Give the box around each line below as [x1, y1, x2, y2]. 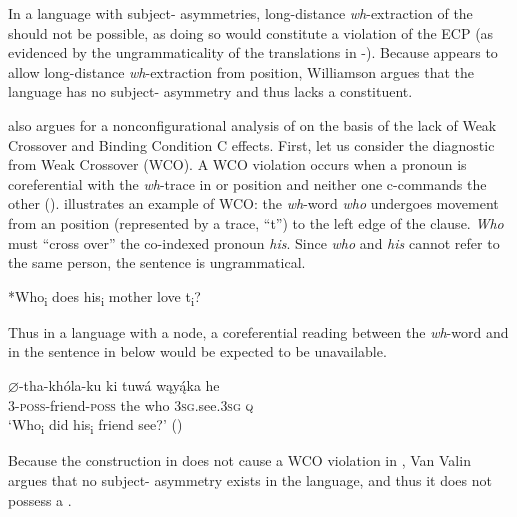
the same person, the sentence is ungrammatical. [8, 252, 306, 273]
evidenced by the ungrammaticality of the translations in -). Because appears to [8, 42, 498, 63]
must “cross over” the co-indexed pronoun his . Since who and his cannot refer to [8, 232, 500, 253]
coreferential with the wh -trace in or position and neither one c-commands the [8, 173, 487, 194]
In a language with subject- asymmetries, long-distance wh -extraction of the [8, 3, 473, 23]
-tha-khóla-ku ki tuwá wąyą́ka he [18, 375, 220, 396]
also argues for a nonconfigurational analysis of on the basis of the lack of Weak [8, 114, 497, 135]
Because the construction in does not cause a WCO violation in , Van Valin [8, 450, 471, 471]
